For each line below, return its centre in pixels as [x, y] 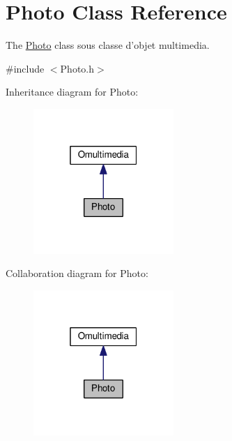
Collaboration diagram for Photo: [77, 273]
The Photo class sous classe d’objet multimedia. [108, 45]
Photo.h [77, 68]
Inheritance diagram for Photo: [72, 92]
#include [25, 68]
